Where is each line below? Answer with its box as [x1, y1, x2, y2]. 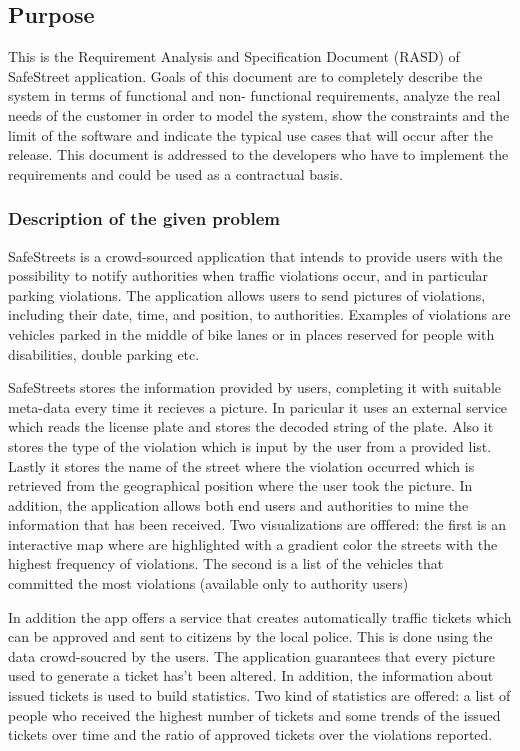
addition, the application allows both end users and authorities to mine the [8, 494, 469, 515]
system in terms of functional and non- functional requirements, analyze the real [8, 85, 501, 106]
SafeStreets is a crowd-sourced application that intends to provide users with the [8, 245, 503, 266]
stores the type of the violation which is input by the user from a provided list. [8, 435, 492, 456]
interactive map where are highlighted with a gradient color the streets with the [8, 533, 498, 554]
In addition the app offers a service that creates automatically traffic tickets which [8, 606, 512, 627]
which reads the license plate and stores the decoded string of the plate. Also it [8, 416, 494, 437]
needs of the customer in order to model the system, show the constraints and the [8, 104, 510, 125]
